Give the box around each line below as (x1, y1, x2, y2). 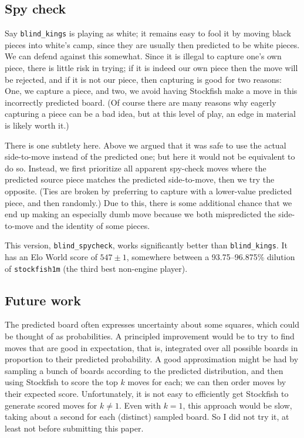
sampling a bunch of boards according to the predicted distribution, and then (5, 364, 283, 376)
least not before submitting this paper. (5, 422, 144, 434)
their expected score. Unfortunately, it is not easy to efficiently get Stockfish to (5, 388, 289, 400)
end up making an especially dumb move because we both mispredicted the (5, 208, 276, 220)
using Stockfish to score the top (5, 376, 118, 388)
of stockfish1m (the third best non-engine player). (5, 262, 188, 274)
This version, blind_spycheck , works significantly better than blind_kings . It (5, 239, 288, 251)
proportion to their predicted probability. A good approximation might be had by (5, 353, 299, 365)
